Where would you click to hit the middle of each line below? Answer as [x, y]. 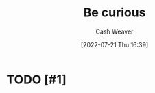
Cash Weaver [115, 31]
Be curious [115, 13]
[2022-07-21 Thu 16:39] [115, 44]
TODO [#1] [36, 79]
